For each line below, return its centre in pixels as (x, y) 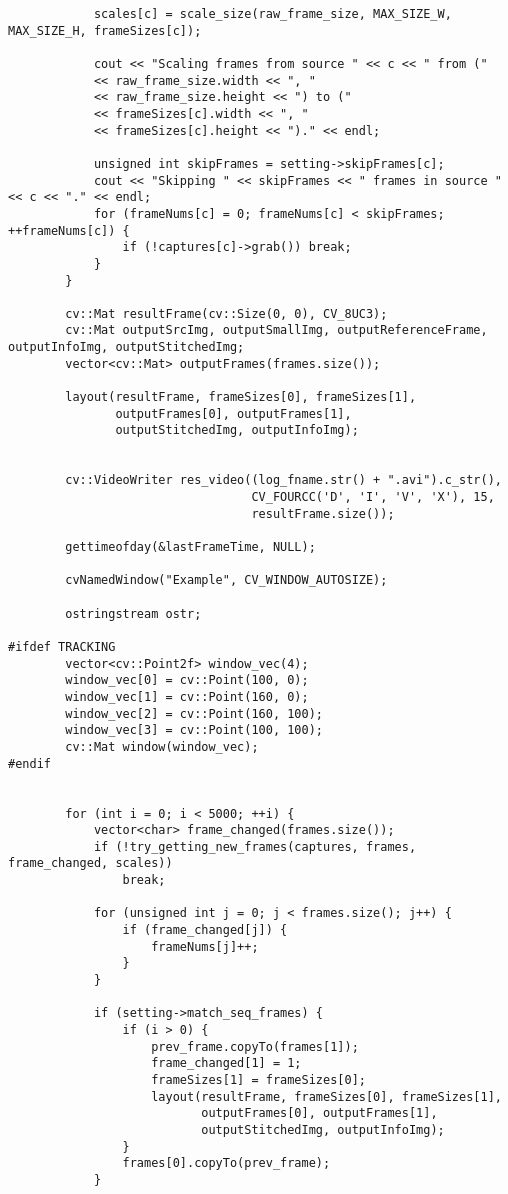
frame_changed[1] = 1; (226, 1063)
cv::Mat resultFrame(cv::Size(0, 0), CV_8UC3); (226, 313)
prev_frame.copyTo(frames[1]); (255, 1046)
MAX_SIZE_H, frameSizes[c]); (105, 30)
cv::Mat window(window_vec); (162, 746)
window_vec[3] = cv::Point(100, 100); (194, 730)
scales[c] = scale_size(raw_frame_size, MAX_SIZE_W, (272, 14)
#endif (29, 763)
